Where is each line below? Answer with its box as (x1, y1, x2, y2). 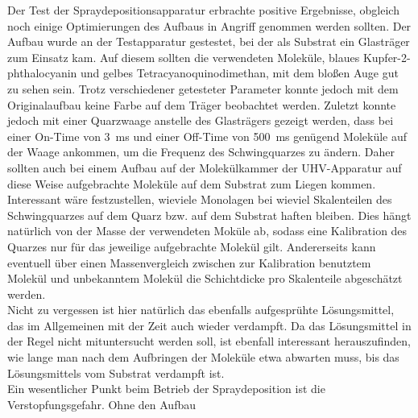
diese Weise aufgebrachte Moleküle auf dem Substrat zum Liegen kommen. (7, 175, 376, 192)
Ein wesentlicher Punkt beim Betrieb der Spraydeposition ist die (7, 380, 325, 397)
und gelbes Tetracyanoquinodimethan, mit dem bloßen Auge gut (81, 64, 399, 81)
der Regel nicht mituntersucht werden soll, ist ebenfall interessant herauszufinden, (7, 333, 411, 350)
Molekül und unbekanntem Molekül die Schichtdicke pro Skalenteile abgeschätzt (7, 270, 403, 287)
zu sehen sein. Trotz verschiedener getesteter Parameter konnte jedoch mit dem (7, 80, 399, 97)
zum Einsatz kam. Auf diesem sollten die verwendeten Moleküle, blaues (7, 48, 360, 65)
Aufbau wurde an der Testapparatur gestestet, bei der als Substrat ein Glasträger (7, 33, 410, 50)
